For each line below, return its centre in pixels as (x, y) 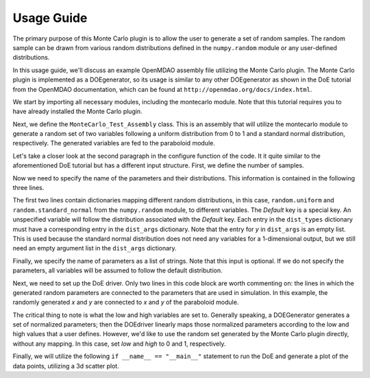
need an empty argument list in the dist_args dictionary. (95, 248)
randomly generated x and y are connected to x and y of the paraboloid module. (126, 303)
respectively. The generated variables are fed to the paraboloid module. (114, 143)
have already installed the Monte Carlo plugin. (78, 111)
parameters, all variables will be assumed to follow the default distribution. (118, 270)
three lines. (28, 188)
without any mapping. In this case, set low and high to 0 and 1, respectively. (119, 344)
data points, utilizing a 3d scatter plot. (66, 366)
